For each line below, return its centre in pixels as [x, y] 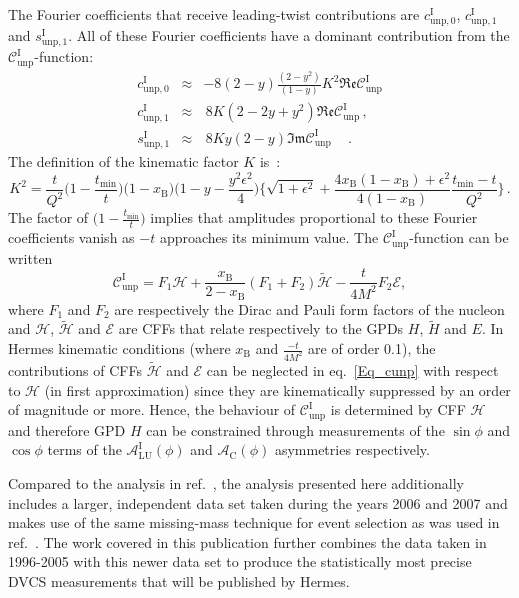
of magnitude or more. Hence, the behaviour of [152, 409]
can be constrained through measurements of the [295, 429]
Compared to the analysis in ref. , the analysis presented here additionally [236, 482]
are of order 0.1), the [372, 348]
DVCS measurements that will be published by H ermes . [179, 580]
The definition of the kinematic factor [123, 161]
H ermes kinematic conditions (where [119, 348]
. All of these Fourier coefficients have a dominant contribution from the [289, 35]
